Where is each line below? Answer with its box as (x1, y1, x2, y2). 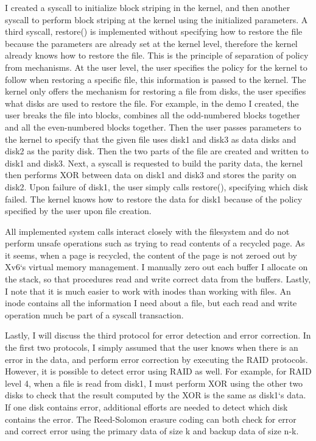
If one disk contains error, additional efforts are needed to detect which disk (5, 401, 288, 413)
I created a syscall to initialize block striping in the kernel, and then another (5, 1, 290, 13)
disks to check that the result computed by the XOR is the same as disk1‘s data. (5, 389, 306, 401)
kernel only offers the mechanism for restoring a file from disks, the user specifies (5, 85, 306, 98)
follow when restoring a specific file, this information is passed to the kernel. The (5, 73, 306, 85)
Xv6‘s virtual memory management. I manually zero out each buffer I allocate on (5, 260, 308, 273)
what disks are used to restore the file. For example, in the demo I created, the (5, 96, 299, 109)
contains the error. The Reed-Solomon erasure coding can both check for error (5, 412, 297, 425)
